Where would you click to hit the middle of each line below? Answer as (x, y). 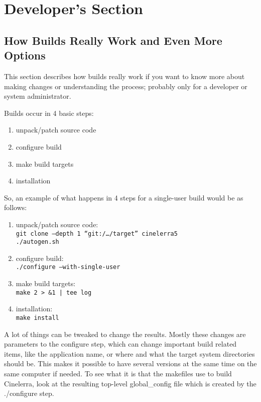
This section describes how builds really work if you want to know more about (124, 76)
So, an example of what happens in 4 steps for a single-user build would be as (124, 197)
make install (37, 318)
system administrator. (38, 96)
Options (25, 55)
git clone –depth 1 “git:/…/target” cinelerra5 (97, 233)
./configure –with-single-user (68, 267)
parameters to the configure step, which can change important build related (120, 344)
